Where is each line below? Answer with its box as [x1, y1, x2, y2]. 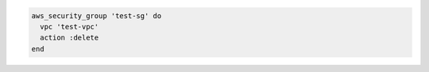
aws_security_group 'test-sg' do [31, 11, 162, 20]
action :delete [40, 33, 99, 43]
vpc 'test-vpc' [40, 22, 99, 31]
